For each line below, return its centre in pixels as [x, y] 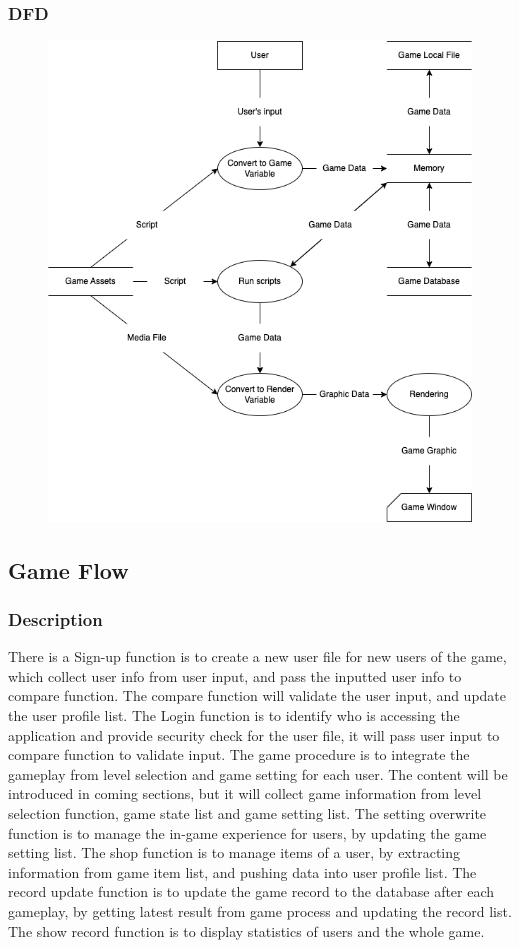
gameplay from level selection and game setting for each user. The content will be [258, 773]
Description [55, 618]
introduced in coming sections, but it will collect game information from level [245, 793]
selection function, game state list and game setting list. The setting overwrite [247, 813]
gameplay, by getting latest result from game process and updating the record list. [260, 910]
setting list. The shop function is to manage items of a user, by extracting [234, 852]
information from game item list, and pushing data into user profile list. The [242, 871]
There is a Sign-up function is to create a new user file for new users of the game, [257, 656]
